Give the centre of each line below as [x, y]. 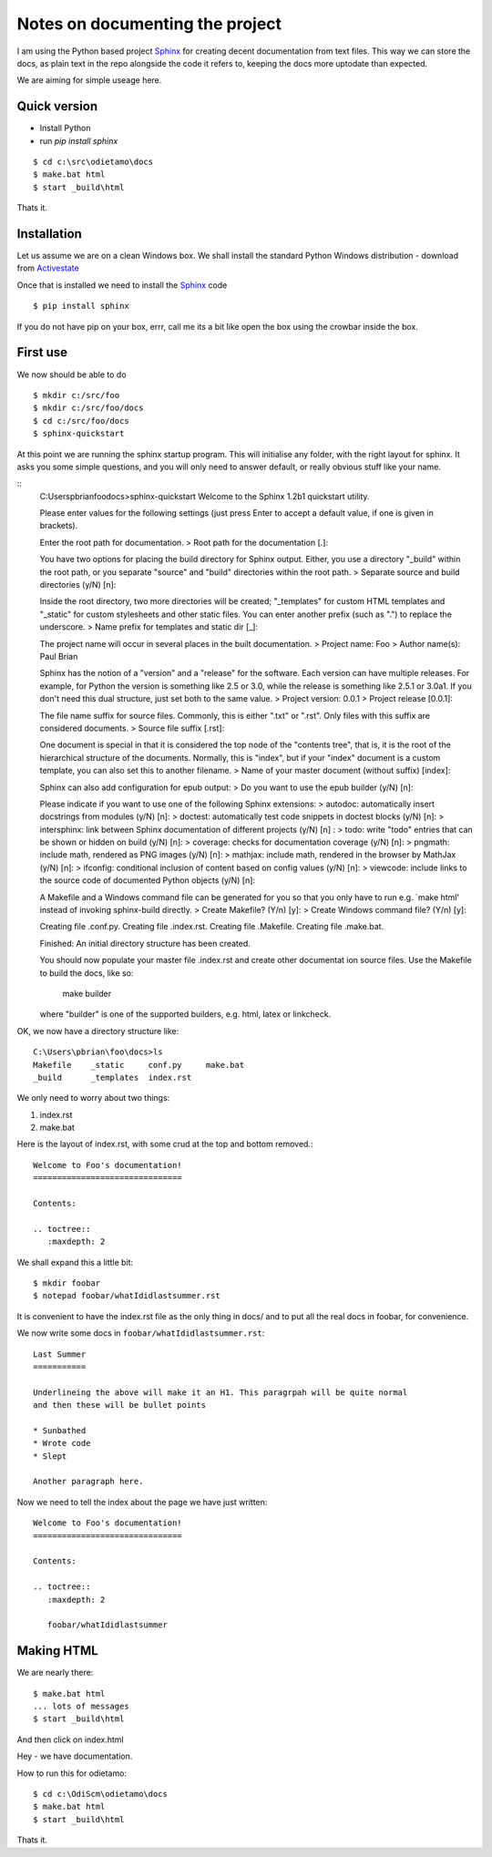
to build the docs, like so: [87, 973]
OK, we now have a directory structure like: [98, 1031]
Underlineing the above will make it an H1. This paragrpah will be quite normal [220, 1392]
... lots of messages [81, 1707]
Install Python [65, 128]
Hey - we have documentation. [75, 1756]
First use [42, 352]
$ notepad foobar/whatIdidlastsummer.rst [127, 1296]
